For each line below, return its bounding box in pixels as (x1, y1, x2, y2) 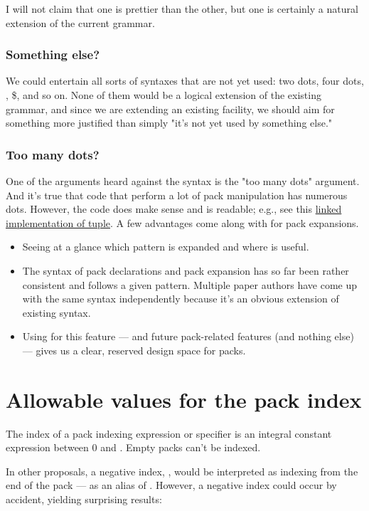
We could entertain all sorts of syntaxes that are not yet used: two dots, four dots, (6, 73, 364, 88)
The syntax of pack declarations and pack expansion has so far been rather (22, 263, 349, 278)
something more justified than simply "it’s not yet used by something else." (6, 115, 333, 130)
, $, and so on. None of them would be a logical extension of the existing (6, 88, 321, 102)
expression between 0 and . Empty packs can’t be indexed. (6, 440, 261, 455)
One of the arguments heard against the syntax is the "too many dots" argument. (6, 174, 360, 188)
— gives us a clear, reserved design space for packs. (22, 342, 246, 357)
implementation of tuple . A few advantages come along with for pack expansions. (6, 215, 359, 230)
